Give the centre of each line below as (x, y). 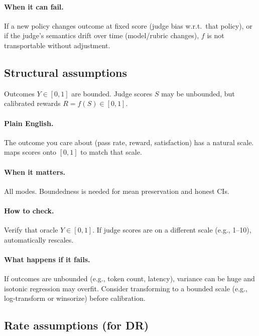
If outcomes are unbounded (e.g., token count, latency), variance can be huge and (129, 278)
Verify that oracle (31, 230)
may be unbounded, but (198, 93)
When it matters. (35, 172)
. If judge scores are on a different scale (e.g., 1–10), (172, 230)
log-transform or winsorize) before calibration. (75, 298)
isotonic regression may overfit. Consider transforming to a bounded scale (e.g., (126, 288)
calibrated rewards (32, 103)
